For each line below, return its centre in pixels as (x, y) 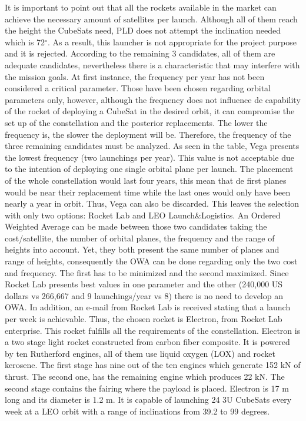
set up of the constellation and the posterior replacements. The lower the (136, 122)
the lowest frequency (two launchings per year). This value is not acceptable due (149, 157)
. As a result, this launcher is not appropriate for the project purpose (172, 42)
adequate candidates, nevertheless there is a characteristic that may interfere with (152, 64)
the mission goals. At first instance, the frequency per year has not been (135, 76)
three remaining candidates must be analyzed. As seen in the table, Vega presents (152, 146)
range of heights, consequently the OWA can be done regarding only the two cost (151, 261)
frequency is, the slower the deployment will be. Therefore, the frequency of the (148, 134)
